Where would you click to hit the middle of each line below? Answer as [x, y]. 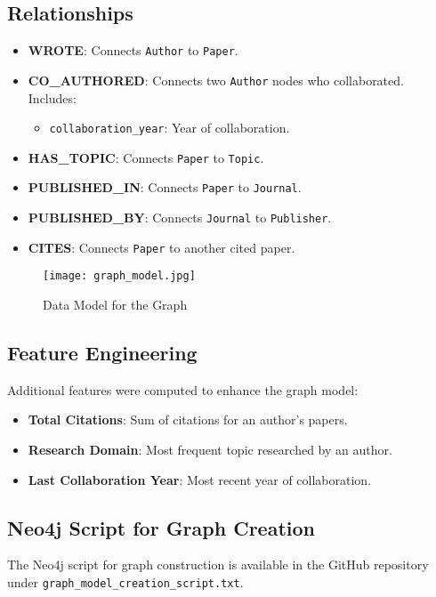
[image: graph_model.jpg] [119, 276]
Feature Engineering [102, 353]
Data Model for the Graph [115, 305]
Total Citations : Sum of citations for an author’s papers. [188, 420]
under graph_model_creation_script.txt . [125, 582]
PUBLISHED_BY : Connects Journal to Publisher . [180, 218]
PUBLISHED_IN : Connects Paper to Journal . [165, 187]
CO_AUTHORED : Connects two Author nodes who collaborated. [216, 80]
